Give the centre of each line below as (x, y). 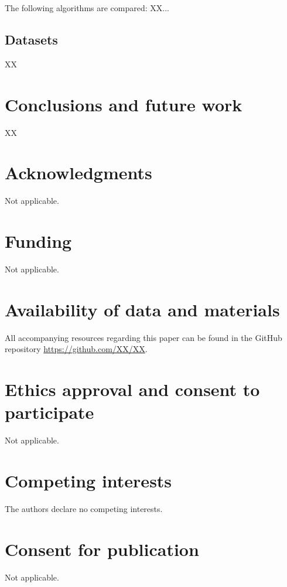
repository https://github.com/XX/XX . (76, 349)
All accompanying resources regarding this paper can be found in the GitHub (143, 337)
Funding (38, 241)
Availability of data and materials (142, 309)
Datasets (31, 39)
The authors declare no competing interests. (84, 508)
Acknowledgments (78, 173)
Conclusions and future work (124, 104)
